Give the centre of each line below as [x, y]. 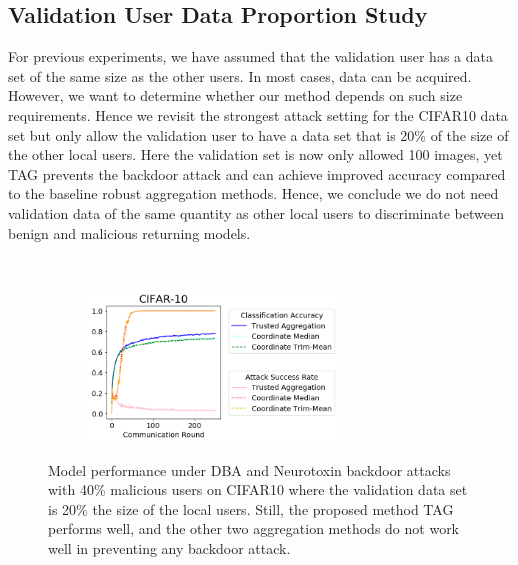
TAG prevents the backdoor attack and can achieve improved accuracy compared [257, 173]
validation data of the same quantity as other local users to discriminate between [256, 212]
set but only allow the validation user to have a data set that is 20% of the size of [258, 134]
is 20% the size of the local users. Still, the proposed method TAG [251, 508]
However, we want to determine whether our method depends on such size [235, 95]
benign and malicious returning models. [129, 232]
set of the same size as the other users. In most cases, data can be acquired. [240, 75]
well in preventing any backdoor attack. [169, 547]
